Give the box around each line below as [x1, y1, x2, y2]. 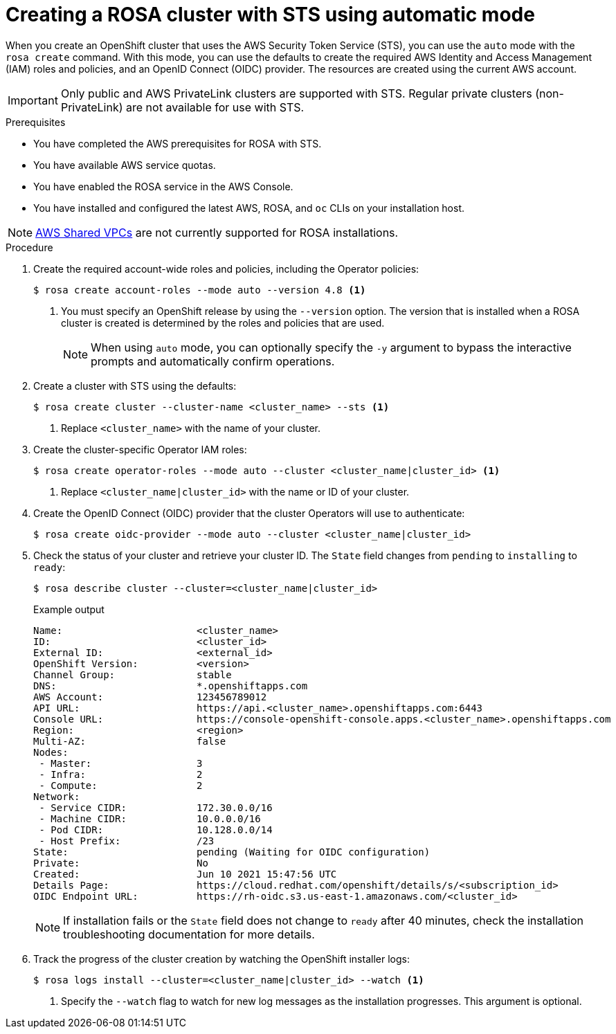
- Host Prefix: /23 [39, 835, 215, 846]
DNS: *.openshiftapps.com [33, 680, 308, 691]
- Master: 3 [39, 757, 203, 769]
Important [8, 93, 58, 107]
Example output [33, 603, 105, 615]
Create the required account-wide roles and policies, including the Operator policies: [33, 262, 419, 275]
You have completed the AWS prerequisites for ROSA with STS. [33, 137, 322, 149]
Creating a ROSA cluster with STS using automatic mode [6, 3, 535, 26]
